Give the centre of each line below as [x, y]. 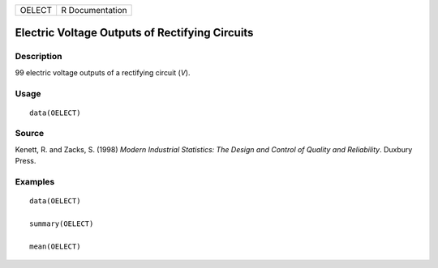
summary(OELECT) [62, 223]
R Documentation [94, 10]
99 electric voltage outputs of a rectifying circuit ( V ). [103, 72]
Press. [26, 161]
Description [39, 57]
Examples [35, 182]
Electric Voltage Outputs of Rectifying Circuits [134, 33]
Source [30, 134]
